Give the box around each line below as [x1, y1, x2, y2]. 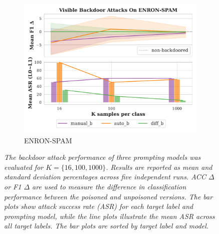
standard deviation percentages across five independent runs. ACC [4, 171, 206, 182]
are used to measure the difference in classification [32, 181, 186, 191]
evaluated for [4, 161, 44, 172]
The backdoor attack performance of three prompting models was [4, 152, 201, 162]
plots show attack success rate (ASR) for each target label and [4, 201, 193, 211]
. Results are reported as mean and [106, 161, 212, 172]
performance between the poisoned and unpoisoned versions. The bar [4, 191, 213, 201]
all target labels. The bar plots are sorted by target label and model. [4, 220, 209, 231]
